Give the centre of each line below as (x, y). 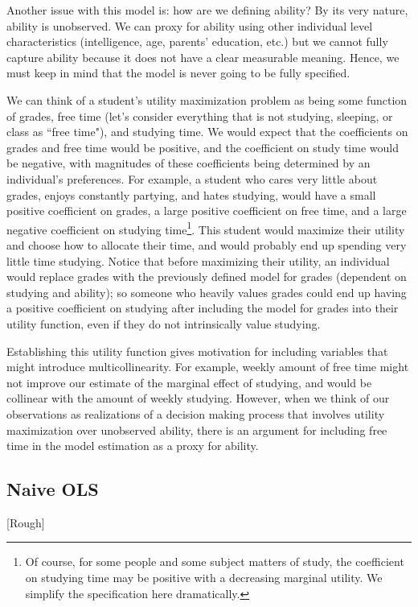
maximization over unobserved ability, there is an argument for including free (197, 429)
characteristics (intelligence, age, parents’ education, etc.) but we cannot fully (197, 41)
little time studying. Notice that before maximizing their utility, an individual (198, 260)
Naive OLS (53, 489)
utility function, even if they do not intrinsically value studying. (164, 323)
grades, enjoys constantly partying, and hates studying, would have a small (191, 194)
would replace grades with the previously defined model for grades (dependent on (207, 277)
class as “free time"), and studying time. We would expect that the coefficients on (207, 132)
